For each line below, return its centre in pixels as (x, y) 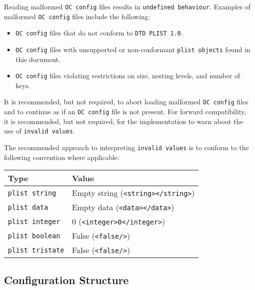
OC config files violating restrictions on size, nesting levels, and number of (128, 76)
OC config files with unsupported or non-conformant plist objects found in (133, 49)
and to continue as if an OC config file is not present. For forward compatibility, (125, 112)
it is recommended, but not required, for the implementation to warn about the (124, 121)
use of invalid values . (40, 131)
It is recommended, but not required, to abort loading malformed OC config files (126, 102)
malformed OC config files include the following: (77, 16)
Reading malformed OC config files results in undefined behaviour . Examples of (127, 6)
